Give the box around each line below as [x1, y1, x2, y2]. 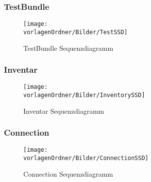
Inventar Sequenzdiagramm [23, 105, 104, 116]
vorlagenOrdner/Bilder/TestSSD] [23, 28, 128, 36]
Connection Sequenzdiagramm [23, 168, 113, 179]
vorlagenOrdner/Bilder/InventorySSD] [23, 92, 145, 99]
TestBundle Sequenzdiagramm [23, 42, 114, 53]
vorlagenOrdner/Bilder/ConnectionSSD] [23, 155, 149, 162]
